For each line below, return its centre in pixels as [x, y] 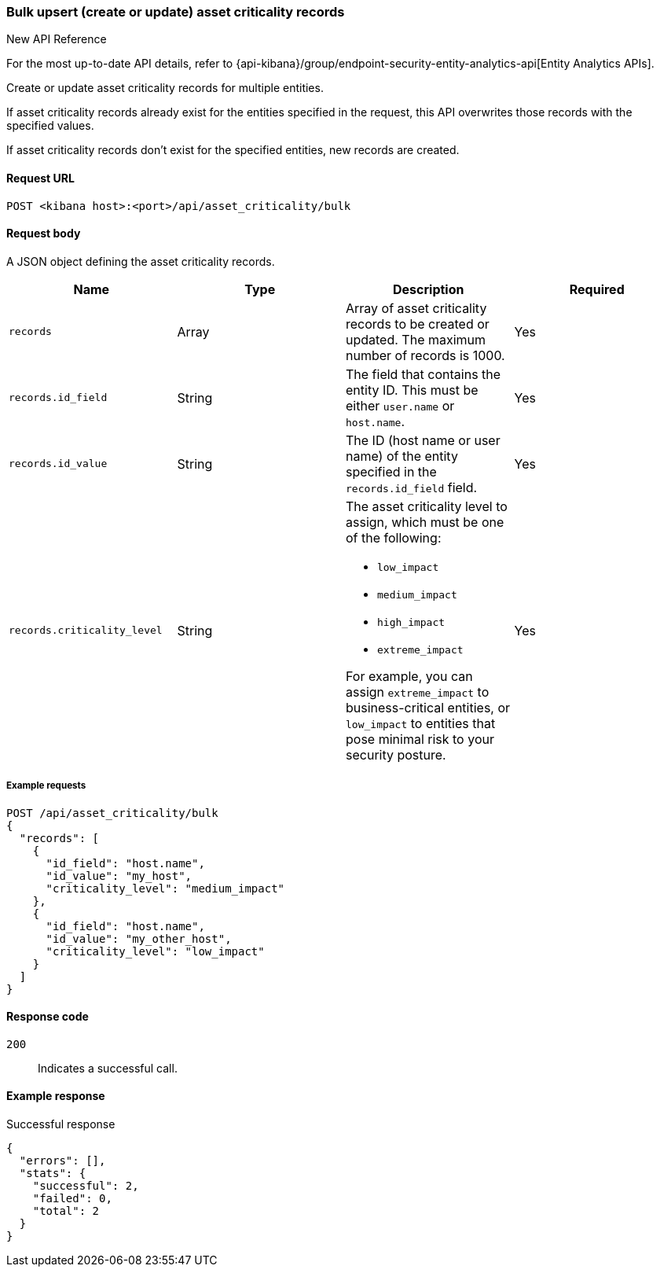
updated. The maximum [416, 339]
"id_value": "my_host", [119, 876]
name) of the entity [402, 456]
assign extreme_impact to [418, 692]
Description [429, 289]
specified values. [50, 126]
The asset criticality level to [427, 506]
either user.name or [400, 405]
